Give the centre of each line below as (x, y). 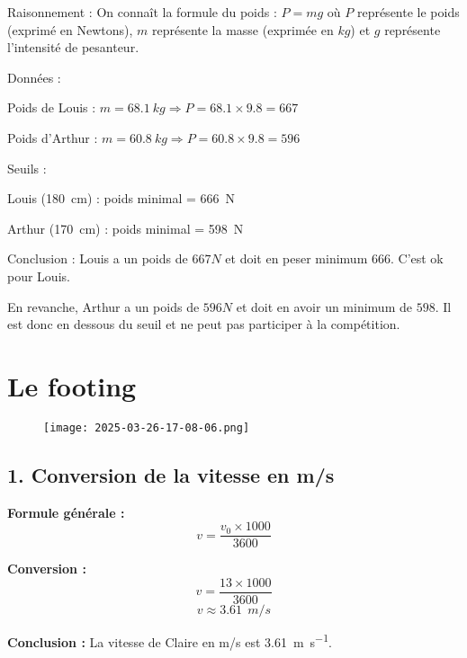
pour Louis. (39, 276)
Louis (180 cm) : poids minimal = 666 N (121, 198)
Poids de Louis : (52, 107)
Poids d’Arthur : (53, 137)
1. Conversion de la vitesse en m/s (171, 474)
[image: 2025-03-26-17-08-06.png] (147, 427)
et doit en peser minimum (296, 258)
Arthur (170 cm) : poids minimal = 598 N (126, 228)
